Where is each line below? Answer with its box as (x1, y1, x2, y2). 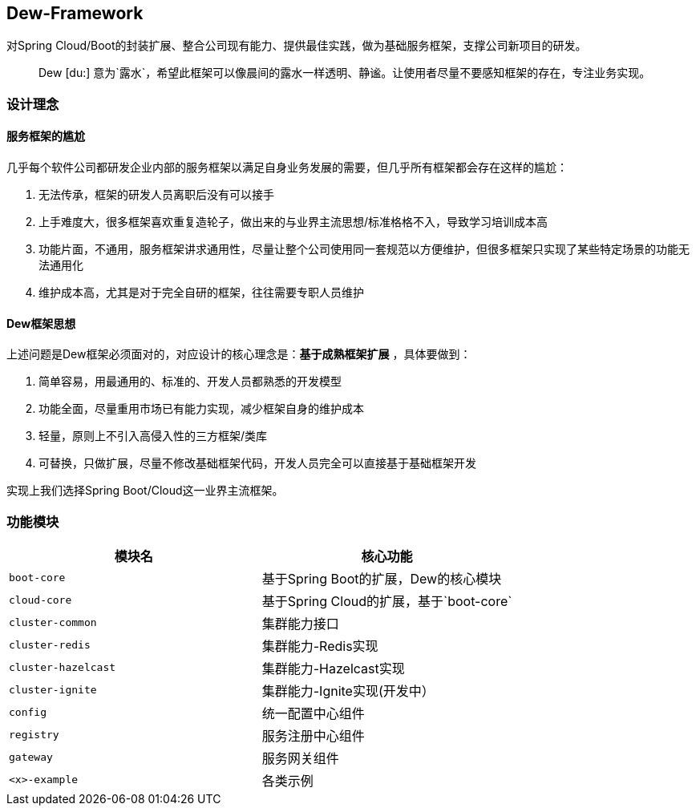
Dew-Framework (6, 3, 144, 23)
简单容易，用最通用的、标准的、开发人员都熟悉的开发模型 (38, 374, 342, 389)
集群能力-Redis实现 (261, 637, 378, 654)
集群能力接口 (261, 615, 339, 632)
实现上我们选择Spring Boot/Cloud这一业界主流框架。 (6, 483, 284, 498)
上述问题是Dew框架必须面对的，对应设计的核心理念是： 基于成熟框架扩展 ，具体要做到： (6, 347, 471, 362)
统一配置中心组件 (261, 705, 365, 721)
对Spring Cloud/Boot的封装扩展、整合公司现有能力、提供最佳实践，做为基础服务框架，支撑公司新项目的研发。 (6, 38, 587, 53)
